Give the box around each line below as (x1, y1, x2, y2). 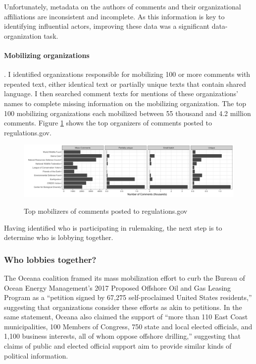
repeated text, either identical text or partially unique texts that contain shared (4, 78, 246, 89)
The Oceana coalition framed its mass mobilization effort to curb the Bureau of (4, 272, 245, 283)
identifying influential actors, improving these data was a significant (4, 21, 209, 31)
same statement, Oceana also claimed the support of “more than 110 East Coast (4, 311, 248, 322)
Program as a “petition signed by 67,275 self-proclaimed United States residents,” (4, 292, 252, 303)
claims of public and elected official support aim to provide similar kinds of (4, 341, 232, 351)
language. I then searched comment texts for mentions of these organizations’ (4, 88, 238, 99)
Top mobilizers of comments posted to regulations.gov (24, 205, 188, 216)
